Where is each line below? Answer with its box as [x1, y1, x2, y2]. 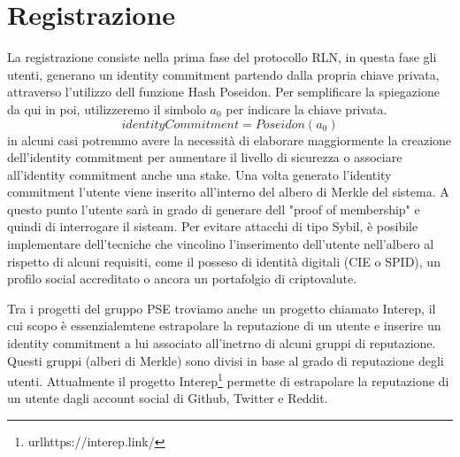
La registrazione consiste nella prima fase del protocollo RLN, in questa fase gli [7, 48, 437, 66]
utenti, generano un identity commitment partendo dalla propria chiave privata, [7, 65, 440, 83]
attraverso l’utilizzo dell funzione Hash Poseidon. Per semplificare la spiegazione [7, 82, 440, 101]
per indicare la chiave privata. [226, 99, 387, 118]
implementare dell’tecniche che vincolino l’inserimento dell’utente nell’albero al [7, 235, 434, 253]
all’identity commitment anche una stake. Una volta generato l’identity [7, 165, 392, 183]
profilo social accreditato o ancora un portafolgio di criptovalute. [7, 269, 357, 288]
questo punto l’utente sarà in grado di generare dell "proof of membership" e [7, 199, 420, 218]
